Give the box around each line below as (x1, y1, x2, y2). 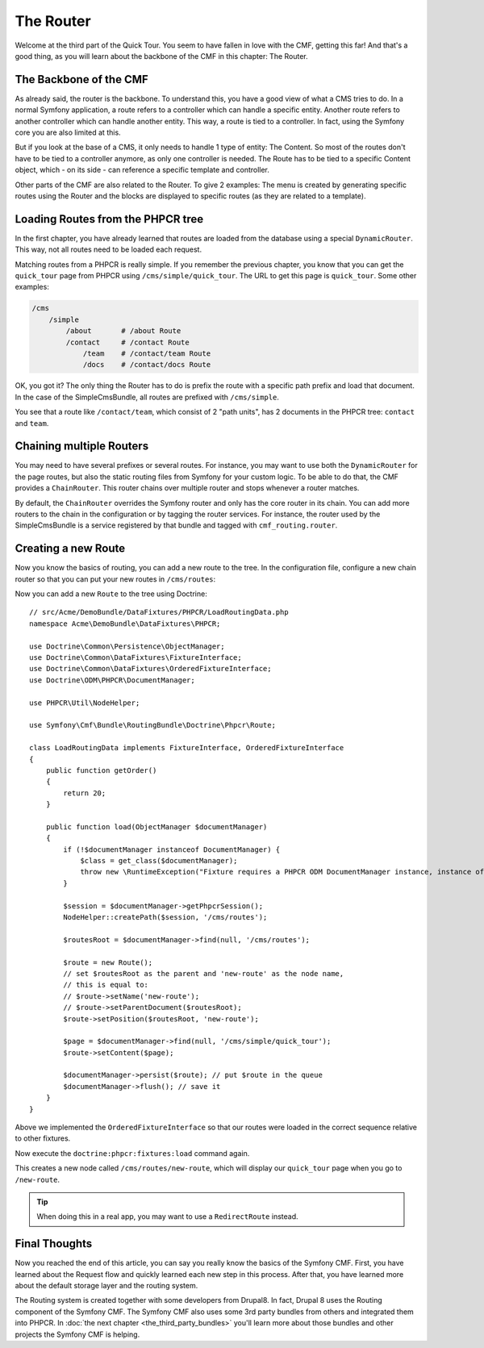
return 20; (63, 788, 106, 798)
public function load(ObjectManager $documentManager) (45, 822, 268, 831)
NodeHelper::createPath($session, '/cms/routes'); (63, 912, 268, 922)
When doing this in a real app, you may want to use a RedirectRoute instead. (36, 1212, 298, 1221)
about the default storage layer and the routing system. (15, 1281, 198, 1291)
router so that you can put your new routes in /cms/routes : (15, 574, 216, 584)
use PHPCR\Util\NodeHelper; (29, 698, 140, 707)
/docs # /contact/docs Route (82, 360, 211, 369)
